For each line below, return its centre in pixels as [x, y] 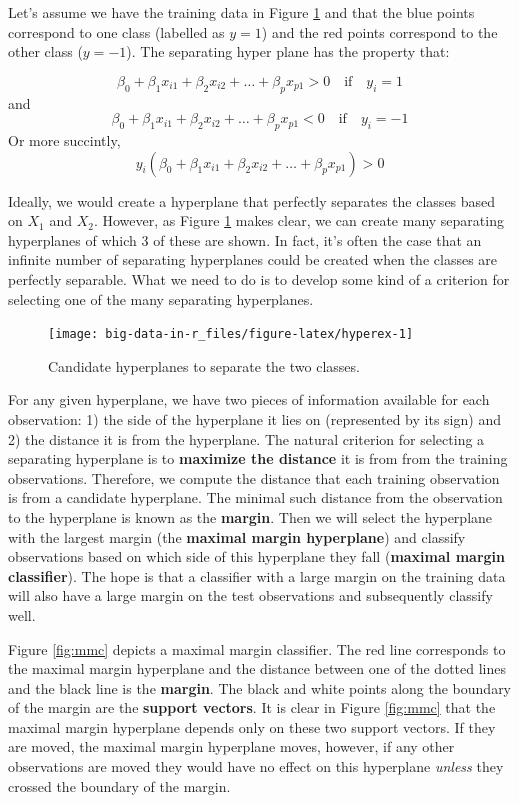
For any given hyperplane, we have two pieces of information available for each [249, 399]
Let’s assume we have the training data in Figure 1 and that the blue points [241, 12]
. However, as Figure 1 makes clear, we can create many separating [298, 220]
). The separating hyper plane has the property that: [288, 51]
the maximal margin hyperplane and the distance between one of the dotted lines [257, 668]
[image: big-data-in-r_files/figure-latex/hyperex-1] [231, 334]
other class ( [45, 51]
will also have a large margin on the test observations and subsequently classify [250, 595]
